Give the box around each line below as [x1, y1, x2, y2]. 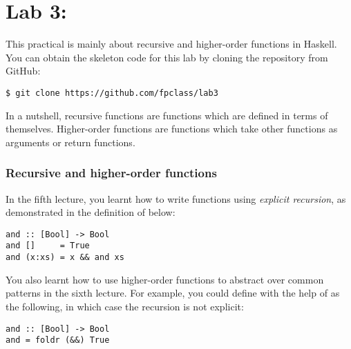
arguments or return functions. [6, 134, 135, 149]
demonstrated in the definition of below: [6, 205, 175, 219]
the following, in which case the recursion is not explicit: [6, 299, 244, 313]
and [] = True [6, 241, 90, 251]
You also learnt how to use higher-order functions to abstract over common [6, 272, 324, 286]
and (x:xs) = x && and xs [6, 252, 124, 263]
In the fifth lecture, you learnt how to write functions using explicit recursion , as [6, 191, 346, 206]
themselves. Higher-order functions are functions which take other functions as [6, 121, 338, 136]
